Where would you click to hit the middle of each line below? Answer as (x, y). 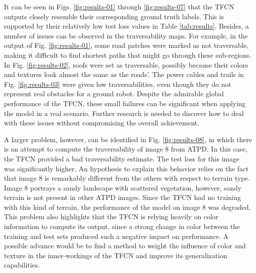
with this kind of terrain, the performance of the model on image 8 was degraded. (128, 207)
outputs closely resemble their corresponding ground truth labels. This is (114, 16)
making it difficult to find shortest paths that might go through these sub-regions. (128, 55)
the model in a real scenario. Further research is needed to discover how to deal (124, 113)
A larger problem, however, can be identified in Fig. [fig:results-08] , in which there (128, 139)
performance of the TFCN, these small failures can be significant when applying (125, 103)
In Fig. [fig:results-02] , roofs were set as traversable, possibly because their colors (126, 64)
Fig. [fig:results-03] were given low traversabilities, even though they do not (118, 84)
